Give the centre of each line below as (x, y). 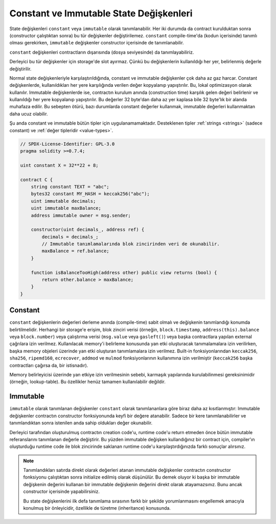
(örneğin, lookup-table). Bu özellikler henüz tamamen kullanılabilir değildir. (87, 382)
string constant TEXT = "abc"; (70, 187)
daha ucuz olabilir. (29, 114)
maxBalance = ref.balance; (75, 251)
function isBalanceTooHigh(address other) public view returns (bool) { (124, 272)
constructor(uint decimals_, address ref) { (88, 230)
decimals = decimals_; (70, 237)
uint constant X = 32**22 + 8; (60, 165)
